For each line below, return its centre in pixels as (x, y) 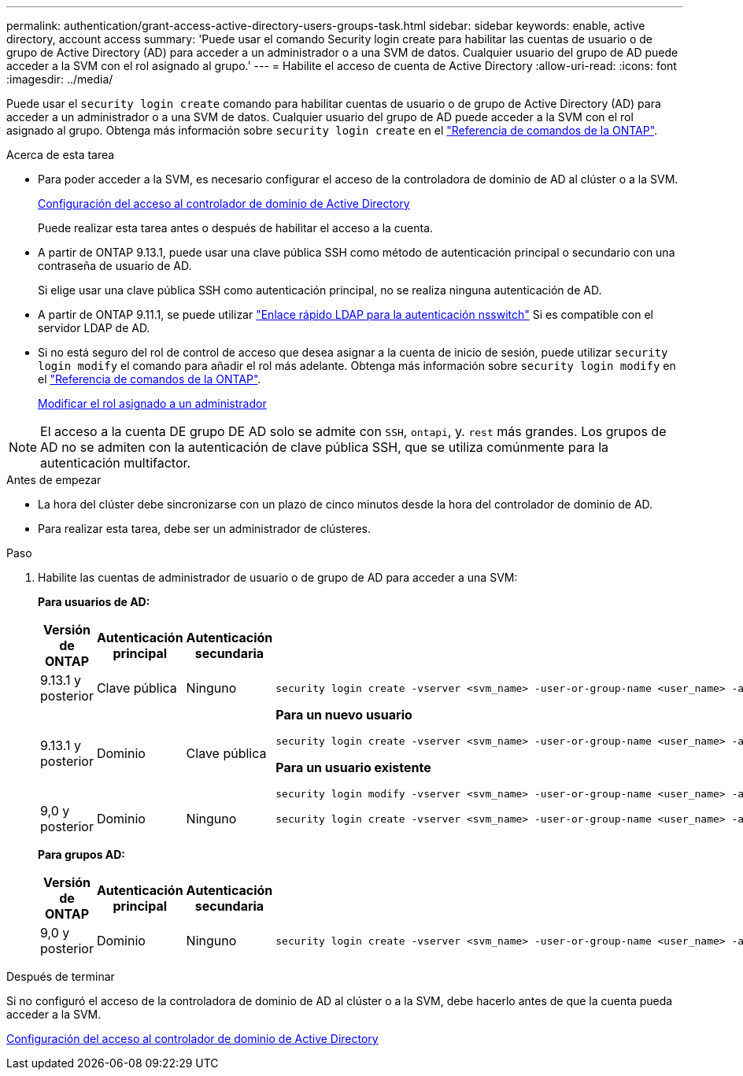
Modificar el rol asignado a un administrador (152, 403)
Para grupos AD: (82, 854)
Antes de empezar (54, 480)
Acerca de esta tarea (61, 155)
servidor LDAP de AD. (94, 328)
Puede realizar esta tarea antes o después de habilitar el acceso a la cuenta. (236, 228)
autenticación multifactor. (116, 463)
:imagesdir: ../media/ (60, 79)
